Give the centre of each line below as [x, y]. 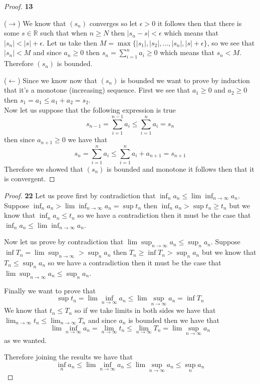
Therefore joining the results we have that [68, 357]
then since [20, 139]
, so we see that [231, 42]
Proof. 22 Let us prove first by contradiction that [80, 196]
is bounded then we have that [174, 320]
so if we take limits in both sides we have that [145, 310]
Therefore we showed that [44, 168]
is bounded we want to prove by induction [185, 80]
